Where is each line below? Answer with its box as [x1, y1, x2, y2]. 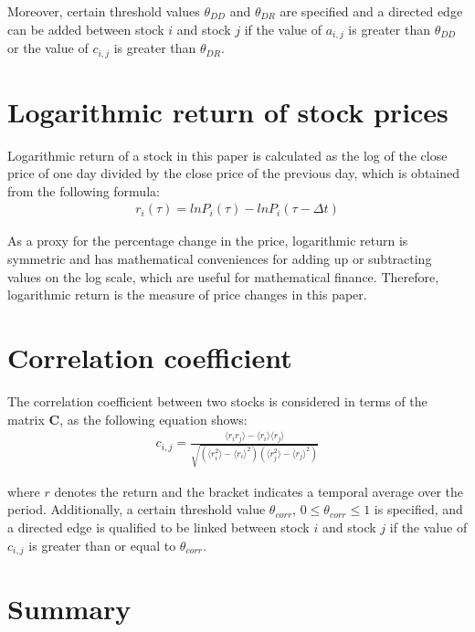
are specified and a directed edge [280, 2, 463, 20]
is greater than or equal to [28, 535, 176, 554]
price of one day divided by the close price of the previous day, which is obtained [7, 163, 460, 183]
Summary [7, 590, 132, 627]
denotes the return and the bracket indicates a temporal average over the [54, 481, 464, 500]
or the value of [7, 38, 89, 58]
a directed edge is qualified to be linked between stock [7, 518, 310, 536]
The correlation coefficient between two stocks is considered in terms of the [7, 391, 427, 410]
